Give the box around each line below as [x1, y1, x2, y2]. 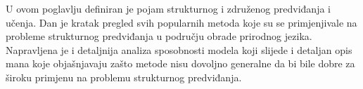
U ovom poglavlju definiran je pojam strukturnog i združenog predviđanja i [6, 1, 331, 15]
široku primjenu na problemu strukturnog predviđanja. [6, 69, 242, 84]
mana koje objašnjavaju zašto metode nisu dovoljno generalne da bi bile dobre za [6, 56, 355, 71]
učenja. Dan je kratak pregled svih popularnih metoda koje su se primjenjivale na [6, 15, 357, 29]
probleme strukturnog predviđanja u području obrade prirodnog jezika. [6, 29, 312, 43]
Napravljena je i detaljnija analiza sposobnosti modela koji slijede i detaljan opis [6, 42, 352, 57]
